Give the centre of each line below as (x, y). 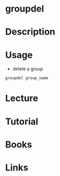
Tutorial (22, 121)
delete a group (28, 69)
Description (30, 32)
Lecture (22, 98)
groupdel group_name (27, 78)
